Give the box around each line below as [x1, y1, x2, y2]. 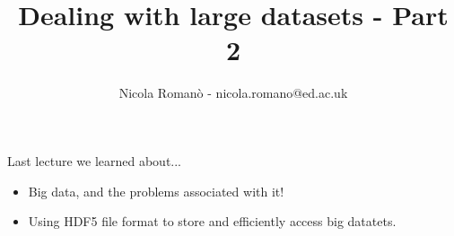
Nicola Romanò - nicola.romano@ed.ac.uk [118, 83, 348, 102]
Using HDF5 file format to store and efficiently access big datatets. [28, 212, 397, 231]
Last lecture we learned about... [7, 151, 182, 170]
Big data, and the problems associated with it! [28, 181, 284, 200]
